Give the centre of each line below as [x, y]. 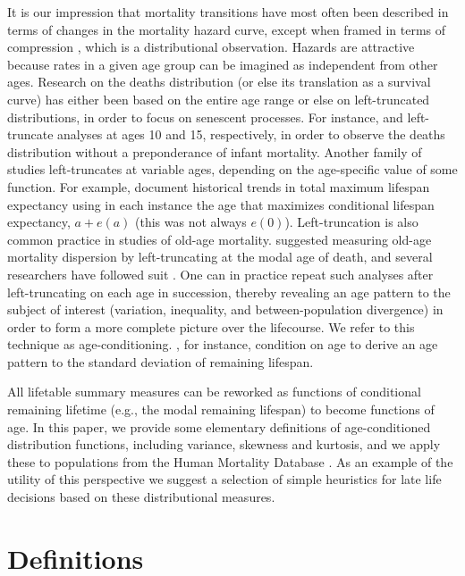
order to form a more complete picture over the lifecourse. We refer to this [211, 326]
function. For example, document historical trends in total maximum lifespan [219, 186]
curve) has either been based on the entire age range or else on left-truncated [219, 99]
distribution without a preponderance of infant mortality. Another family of [215, 151]
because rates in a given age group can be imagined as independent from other [223, 64]
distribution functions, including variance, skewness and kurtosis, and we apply [224, 444]
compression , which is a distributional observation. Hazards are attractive [211, 47]
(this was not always [191, 222]
